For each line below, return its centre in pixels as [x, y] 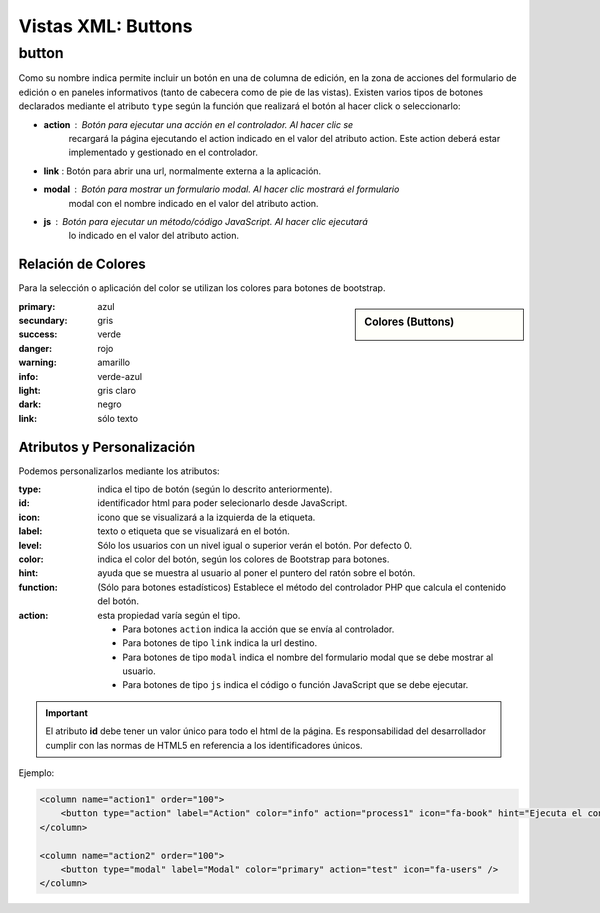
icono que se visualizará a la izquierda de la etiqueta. [206, 517]
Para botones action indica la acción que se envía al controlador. [258, 629]
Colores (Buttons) [409, 322]
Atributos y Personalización [107, 446]
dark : [30, 404]
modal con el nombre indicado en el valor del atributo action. [193, 203]
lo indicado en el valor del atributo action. [154, 236]
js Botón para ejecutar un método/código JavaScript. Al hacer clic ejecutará [206, 221]
